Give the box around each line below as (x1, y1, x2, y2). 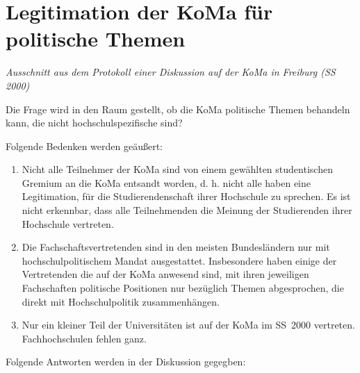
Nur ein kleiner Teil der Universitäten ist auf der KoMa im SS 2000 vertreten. (22, 317, 355, 332)
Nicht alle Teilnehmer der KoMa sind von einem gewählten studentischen (22, 162, 333, 176)
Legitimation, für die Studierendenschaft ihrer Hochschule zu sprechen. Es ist (22, 189, 351, 204)
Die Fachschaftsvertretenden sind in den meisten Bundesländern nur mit (22, 240, 330, 254)
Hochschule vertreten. (22, 216, 114, 231)
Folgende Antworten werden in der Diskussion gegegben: (6, 354, 246, 369)
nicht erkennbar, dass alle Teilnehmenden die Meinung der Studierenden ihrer (22, 203, 352, 217)
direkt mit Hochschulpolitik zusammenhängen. (22, 294, 220, 308)
